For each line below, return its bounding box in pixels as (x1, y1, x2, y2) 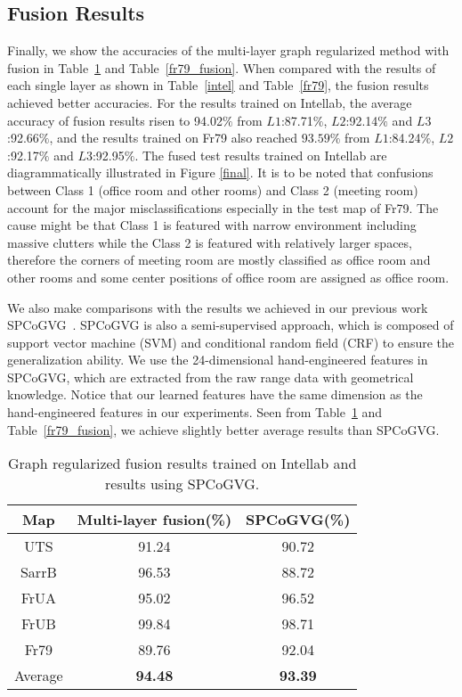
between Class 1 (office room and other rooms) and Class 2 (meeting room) (7, 180, 418, 199)
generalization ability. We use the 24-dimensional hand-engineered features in (7, 350, 428, 369)
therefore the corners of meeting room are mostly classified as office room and (7, 250, 431, 269)
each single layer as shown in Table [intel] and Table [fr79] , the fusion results (7, 76, 429, 94)
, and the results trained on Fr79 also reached (49, 128, 298, 147)
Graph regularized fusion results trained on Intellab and (7, 453, 357, 474)
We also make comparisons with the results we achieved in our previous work (7, 298, 428, 316)
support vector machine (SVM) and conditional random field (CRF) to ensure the (7, 332, 455, 351)
